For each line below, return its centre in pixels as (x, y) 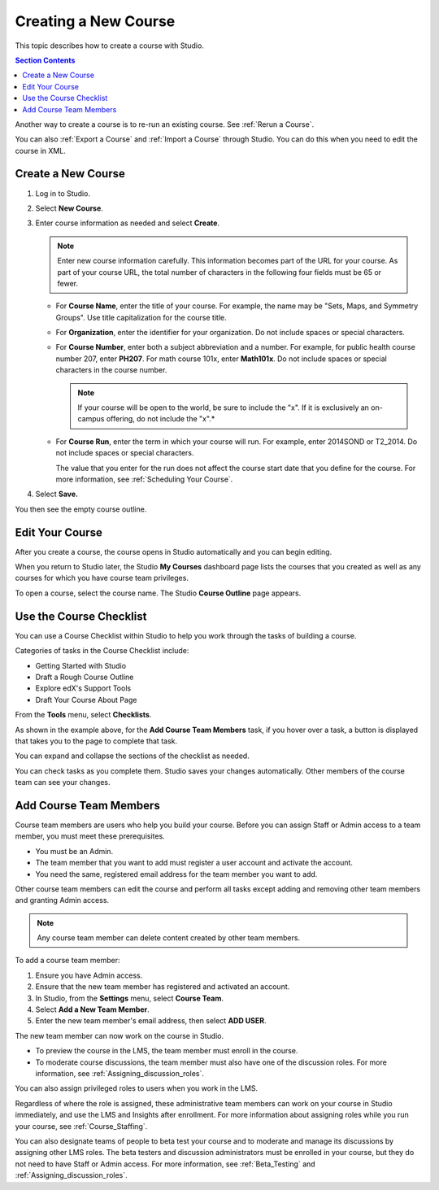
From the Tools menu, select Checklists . (83, 715)
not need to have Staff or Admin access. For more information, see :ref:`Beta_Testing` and (165, 1164)
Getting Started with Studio (80, 665)
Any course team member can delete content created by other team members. (169, 938)
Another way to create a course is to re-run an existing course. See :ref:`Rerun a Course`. (165, 124)
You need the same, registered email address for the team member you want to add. (176, 874)
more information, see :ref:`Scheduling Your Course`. (144, 479)
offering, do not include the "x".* (161, 419)
